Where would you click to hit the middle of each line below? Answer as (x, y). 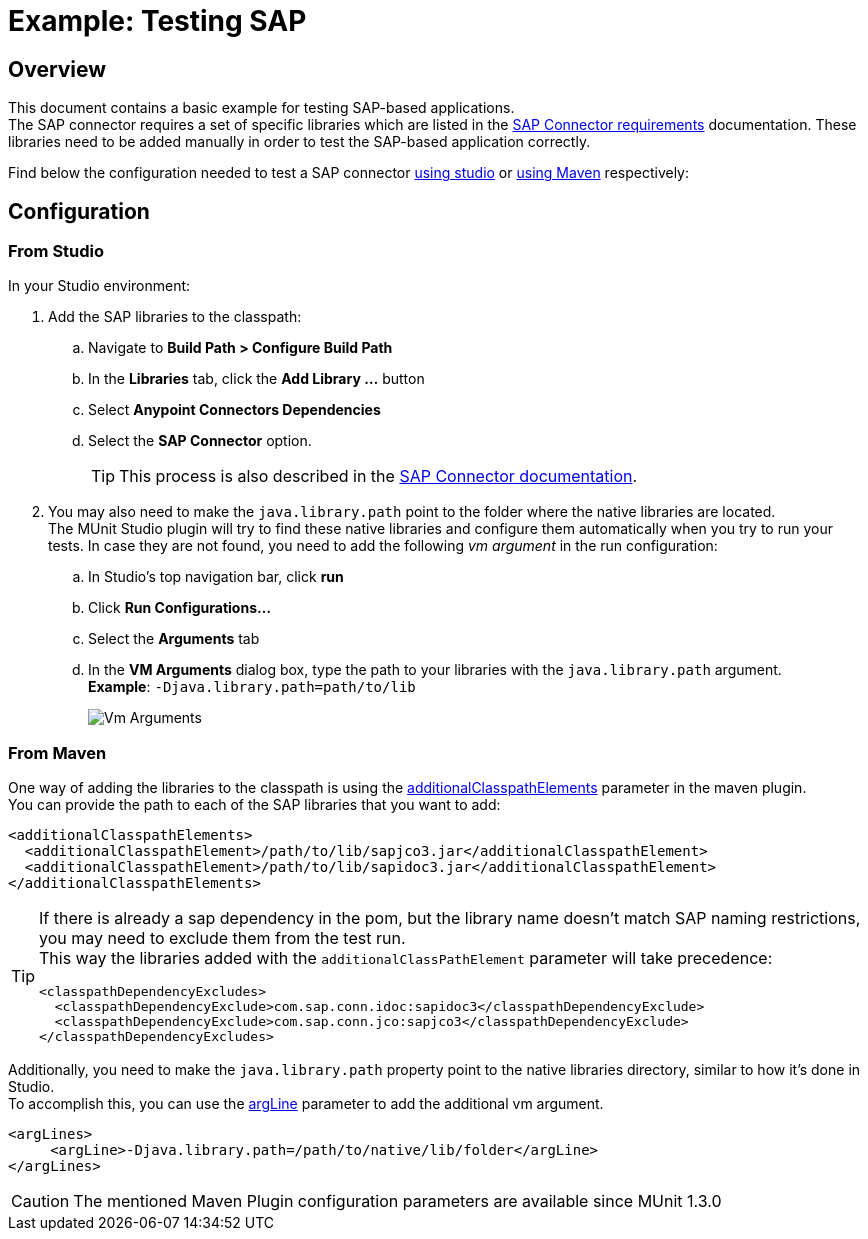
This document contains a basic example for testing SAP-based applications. (261, 108)
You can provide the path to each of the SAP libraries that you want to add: (254, 805)
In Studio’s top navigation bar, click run (216, 577)
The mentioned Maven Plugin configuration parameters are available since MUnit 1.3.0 (397, 1201)
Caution (40, 1201)
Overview (57, 69)
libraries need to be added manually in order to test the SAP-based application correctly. (299, 142)
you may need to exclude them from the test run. (222, 938)
